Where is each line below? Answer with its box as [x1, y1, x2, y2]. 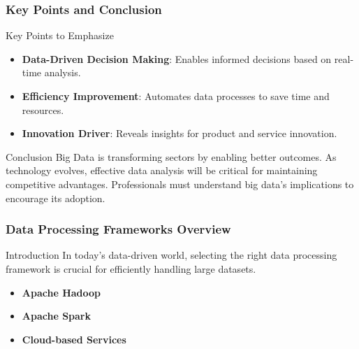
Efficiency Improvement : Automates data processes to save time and [22, 89, 330, 103]
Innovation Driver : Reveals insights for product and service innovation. [22, 126, 337, 141]
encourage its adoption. [6, 190, 105, 205]
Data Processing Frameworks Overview [6, 220, 231, 238]
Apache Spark [22, 308, 91, 323]
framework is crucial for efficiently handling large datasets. [6, 261, 256, 276]
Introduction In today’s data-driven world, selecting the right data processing [6, 248, 337, 262]
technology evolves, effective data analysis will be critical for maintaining [6, 163, 318, 178]
